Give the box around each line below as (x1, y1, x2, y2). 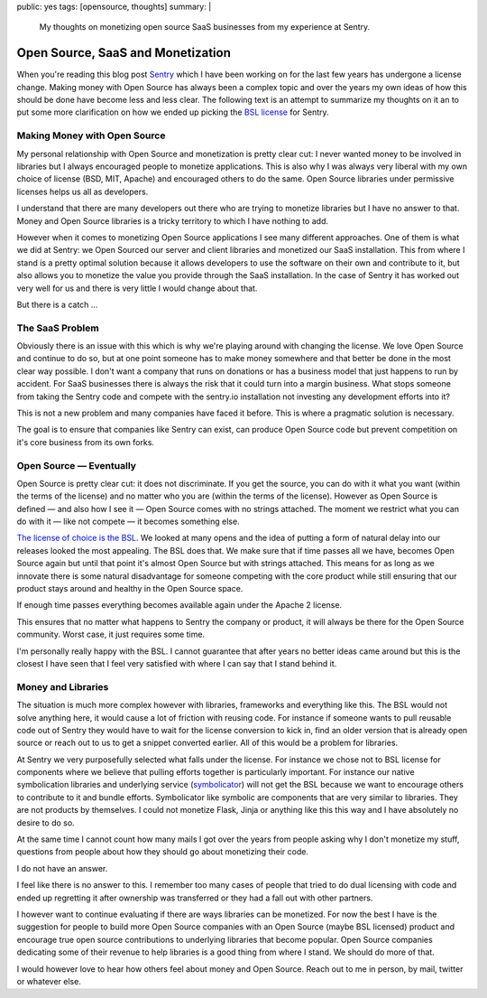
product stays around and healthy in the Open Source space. (16, 583, 243, 594)
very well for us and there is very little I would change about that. (16, 283, 258, 294)
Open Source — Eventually (16, 459, 137, 471)
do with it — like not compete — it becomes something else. (16, 516, 240, 527)
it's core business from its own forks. (16, 436, 155, 447)
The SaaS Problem (16, 322, 99, 334)
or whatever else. (16, 975, 81, 986)
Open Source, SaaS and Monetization (16, 45, 232, 61)
